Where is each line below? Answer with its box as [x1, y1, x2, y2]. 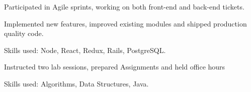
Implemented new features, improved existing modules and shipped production [4, 18, 247, 28]
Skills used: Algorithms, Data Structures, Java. [4, 78, 149, 88]
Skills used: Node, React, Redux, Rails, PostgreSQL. [4, 44, 166, 55]
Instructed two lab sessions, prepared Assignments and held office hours [4, 61, 225, 72]
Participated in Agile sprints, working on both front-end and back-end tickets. [4, 1, 244, 11]
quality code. [4, 28, 44, 38]
